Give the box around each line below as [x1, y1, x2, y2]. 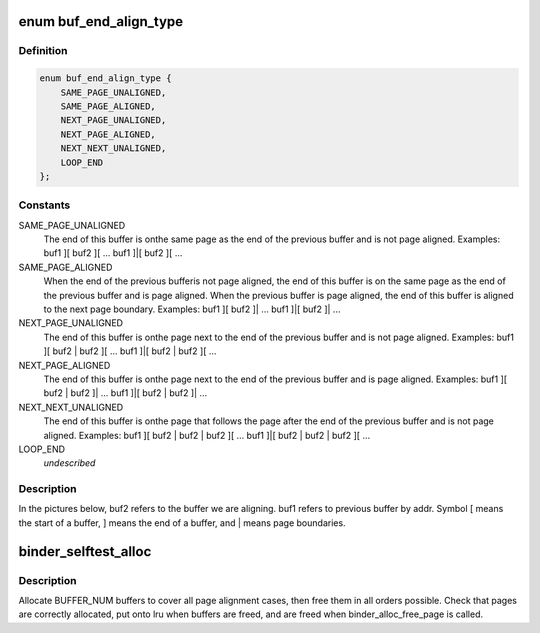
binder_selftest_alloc [18, 543, 152, 560]
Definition [18, 44, 68, 58]
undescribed [43, 457, 96, 469]
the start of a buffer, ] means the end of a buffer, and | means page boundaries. [18, 516, 346, 529]
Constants [18, 198, 71, 212]
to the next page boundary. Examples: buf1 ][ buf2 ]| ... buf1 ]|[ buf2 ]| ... [43, 303, 341, 315]
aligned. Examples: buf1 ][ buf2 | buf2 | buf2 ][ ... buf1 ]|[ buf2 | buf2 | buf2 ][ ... [43, 429, 371, 441]
